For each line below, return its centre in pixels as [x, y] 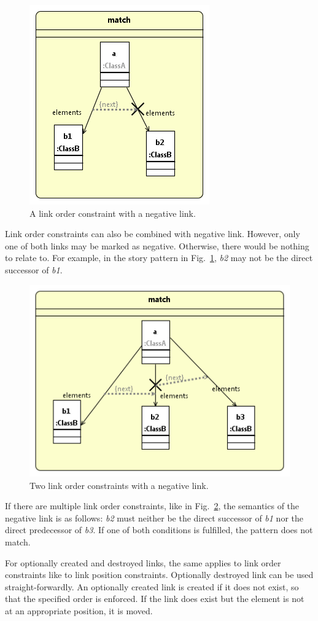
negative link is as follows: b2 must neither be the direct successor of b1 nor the [154, 517]
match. [18, 542]
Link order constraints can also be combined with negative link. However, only [153, 234]
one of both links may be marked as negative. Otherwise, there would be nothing [157, 245]
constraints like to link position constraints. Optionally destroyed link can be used [159, 575]
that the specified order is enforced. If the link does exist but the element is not [155, 599]
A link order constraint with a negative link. [113, 213]
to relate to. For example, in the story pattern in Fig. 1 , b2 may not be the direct [159, 258]
